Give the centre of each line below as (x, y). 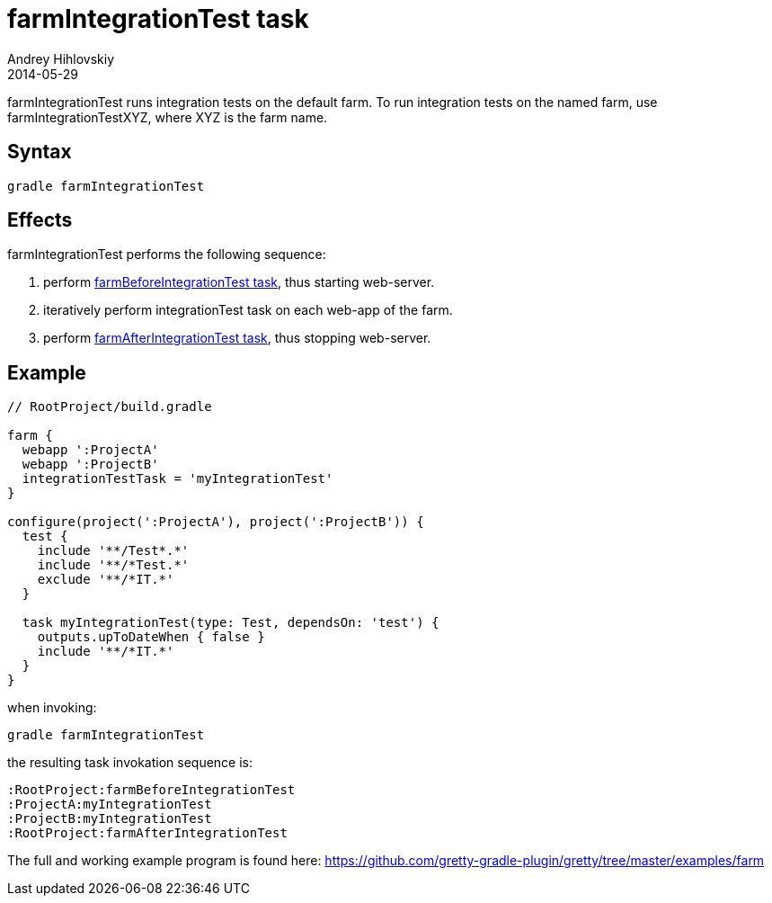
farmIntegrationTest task (158, 19)
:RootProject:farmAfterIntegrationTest (147, 833)
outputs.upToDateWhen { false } (151, 637)
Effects (40, 220)
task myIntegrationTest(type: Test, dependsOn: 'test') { (231, 623)
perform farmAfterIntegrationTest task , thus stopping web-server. (237, 338)
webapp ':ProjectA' (90, 450)
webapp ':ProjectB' (90, 465)
